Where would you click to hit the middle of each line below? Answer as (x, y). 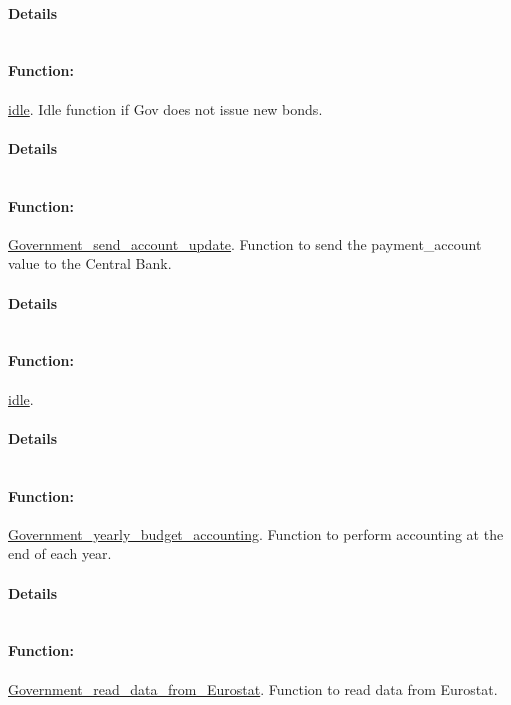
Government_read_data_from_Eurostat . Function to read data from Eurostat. (253, 688)
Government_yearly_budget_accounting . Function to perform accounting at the (256, 533)
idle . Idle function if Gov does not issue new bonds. (165, 108)
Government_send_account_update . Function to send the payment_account (245, 243)
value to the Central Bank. (90, 263)
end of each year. (60, 553)
